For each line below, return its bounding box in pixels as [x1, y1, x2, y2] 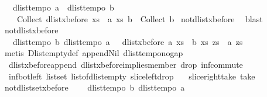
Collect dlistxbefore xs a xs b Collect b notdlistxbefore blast [16, 12, 263, 25]
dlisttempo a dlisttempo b [12, 1, 114, 13]
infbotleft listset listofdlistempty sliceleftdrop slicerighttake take [8, 70, 255, 82]
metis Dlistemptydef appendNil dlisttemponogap [4, 47, 183, 59]
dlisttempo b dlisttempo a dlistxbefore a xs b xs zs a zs [12, 35, 243, 47]
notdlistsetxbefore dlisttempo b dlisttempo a [4, 81, 185, 93]
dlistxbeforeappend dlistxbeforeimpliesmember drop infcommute [8, 58, 243, 70]
